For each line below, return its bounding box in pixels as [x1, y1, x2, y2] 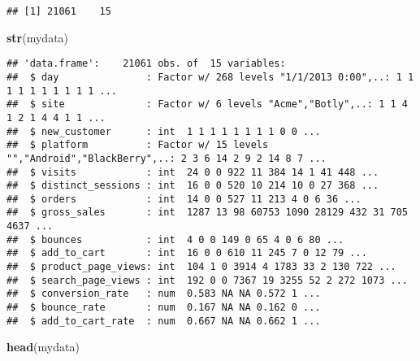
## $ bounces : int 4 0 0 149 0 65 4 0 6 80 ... [6, 233, 344, 246]
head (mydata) [6, 338, 80, 355]
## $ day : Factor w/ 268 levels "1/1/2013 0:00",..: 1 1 [6, 71, 414, 83]
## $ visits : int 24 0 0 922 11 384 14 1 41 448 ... [6, 166, 379, 178]
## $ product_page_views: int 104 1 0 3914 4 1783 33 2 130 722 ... [6, 261, 396, 273]
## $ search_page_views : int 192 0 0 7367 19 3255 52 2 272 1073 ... [6, 274, 408, 286]
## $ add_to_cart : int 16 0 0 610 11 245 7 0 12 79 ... [6, 247, 367, 259]
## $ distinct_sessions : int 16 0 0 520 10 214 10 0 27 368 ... [6, 180, 379, 192]
